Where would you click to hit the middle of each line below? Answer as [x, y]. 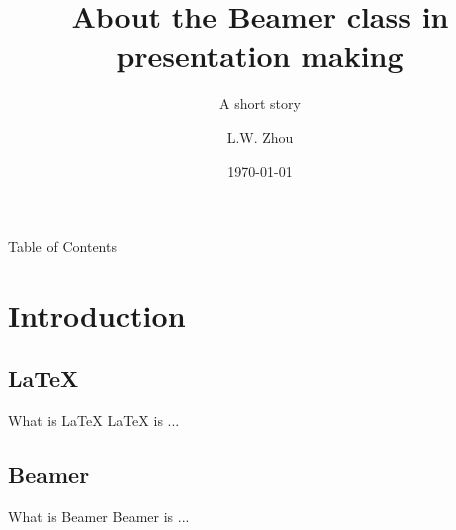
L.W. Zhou [260, 136]
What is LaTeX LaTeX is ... [94, 420]
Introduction [97, 314]
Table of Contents [62, 246]
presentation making [260, 55]
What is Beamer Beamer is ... [99, 516]
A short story [260, 103]
